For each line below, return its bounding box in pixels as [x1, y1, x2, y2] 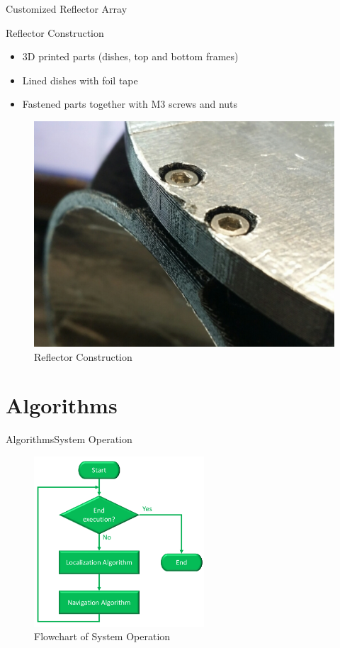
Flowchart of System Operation [34, 629, 171, 644]
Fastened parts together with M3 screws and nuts [22, 96, 238, 111]
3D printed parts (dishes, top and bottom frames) [22, 49, 239, 64]
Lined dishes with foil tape [22, 72, 138, 87]
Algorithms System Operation [6, 432, 132, 447]
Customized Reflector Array [6, 1, 127, 16]
